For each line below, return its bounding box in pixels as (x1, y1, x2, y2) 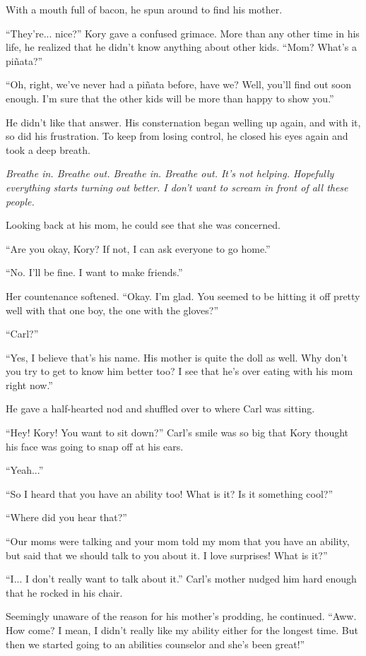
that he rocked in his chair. (6, 585, 123, 600)
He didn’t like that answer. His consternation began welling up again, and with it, (6, 114, 361, 129)
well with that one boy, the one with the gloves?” (6, 302, 219, 317)
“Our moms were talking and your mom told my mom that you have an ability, (6, 534, 350, 549)
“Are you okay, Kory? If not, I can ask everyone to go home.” (6, 241, 271, 256)
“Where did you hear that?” (6, 510, 127, 525)
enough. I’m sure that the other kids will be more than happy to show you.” (6, 90, 334, 105)
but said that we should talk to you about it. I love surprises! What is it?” (6, 547, 328, 562)
